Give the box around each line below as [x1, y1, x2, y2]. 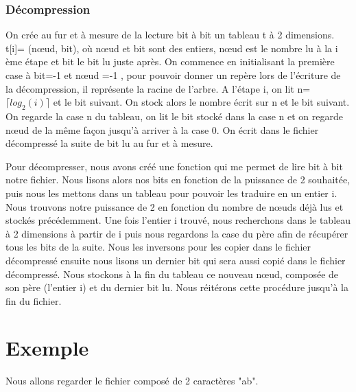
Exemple [5, 334, 89, 362]
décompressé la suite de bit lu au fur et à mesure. [5, 136, 213, 150]
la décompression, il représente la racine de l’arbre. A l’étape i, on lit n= [5, 81, 311, 95]
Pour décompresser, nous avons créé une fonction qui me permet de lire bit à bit [5, 159, 343, 173]
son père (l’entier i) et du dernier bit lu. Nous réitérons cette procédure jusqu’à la [5, 280, 348, 295]
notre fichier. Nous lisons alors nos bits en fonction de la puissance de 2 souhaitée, [5, 172, 351, 187]
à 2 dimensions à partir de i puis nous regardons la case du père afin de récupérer [5, 226, 348, 240]
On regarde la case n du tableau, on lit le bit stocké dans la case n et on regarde [5, 108, 343, 123]
